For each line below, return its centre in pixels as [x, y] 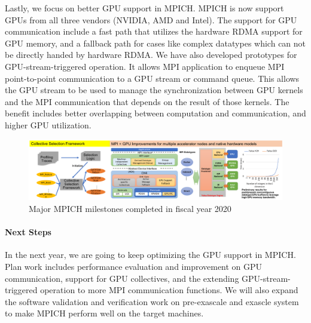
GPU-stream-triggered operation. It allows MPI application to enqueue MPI [145, 66]
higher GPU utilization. [48, 124]
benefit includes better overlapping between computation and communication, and [155, 113]
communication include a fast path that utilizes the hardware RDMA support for [154, 31]
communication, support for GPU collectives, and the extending [122, 278]
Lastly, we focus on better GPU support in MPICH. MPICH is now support [144, 8]
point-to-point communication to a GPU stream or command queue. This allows [152, 78]
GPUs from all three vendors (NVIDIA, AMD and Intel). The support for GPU [151, 19]
